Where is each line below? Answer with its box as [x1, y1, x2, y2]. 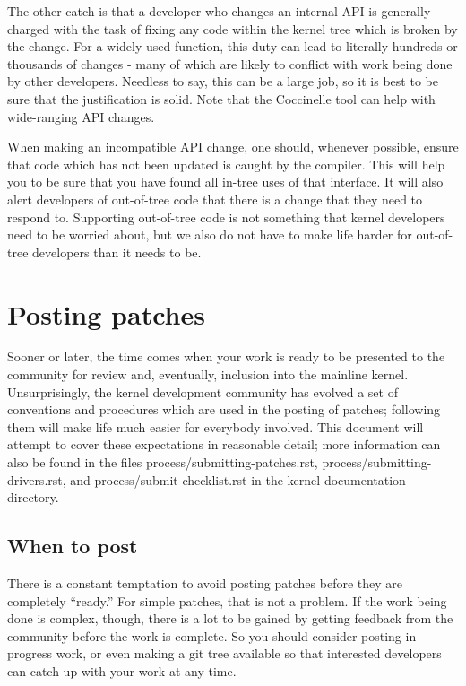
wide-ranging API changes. [7, 107, 155, 126]
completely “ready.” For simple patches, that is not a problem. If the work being [7, 591, 447, 610]
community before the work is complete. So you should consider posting [7, 626, 401, 645]
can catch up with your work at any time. [7, 661, 237, 680]
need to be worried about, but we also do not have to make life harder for [7, 225, 412, 244]
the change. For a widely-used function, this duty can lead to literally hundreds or [7, 37, 458, 56]
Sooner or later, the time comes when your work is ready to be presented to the [7, 347, 445, 366]
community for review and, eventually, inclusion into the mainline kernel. [7, 365, 409, 384]
